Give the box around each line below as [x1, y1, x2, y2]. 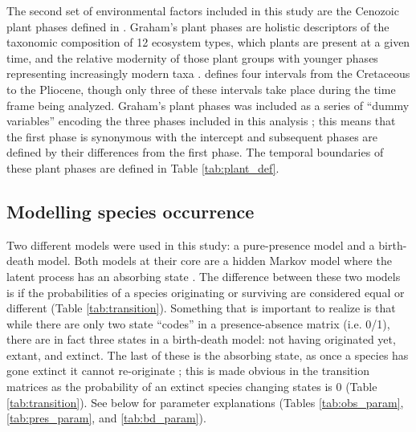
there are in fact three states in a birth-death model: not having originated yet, [6, 331, 396, 348]
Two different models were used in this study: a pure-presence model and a [6, 236, 375, 253]
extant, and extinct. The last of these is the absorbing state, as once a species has [6, 346, 409, 363]
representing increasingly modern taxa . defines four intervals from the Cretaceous [6, 65, 410, 82]
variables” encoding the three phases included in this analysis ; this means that [6, 112, 396, 129]
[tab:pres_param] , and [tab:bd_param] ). [6, 410, 206, 426]
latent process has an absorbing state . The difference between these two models [6, 267, 401, 284]
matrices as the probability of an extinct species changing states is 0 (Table [6, 378, 377, 395]
